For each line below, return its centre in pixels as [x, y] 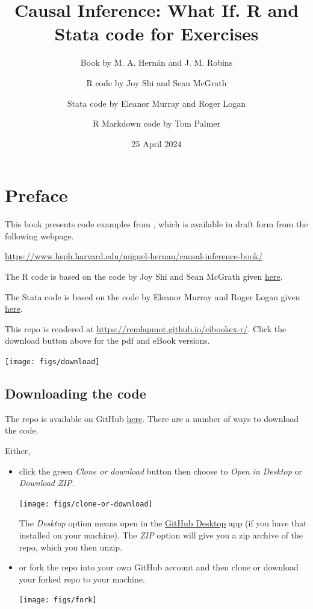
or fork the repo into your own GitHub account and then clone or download [159, 567]
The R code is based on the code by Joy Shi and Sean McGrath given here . [144, 276]
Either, [18, 451]
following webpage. [39, 235]
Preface [36, 195]
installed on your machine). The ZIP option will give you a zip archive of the [161, 535]
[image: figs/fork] [58, 600]
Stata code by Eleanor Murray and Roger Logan [156, 103]
